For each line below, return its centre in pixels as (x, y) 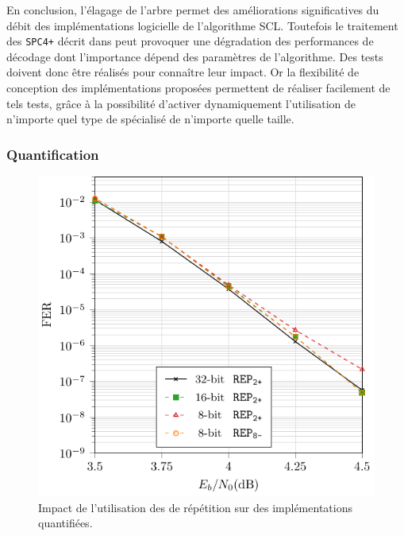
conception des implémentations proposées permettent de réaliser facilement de (198, 88)
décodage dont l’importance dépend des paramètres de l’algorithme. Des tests (195, 56)
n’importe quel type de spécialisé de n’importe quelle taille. (150, 119)
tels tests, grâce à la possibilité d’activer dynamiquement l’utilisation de (181, 103)
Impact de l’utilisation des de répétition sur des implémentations (195, 507)
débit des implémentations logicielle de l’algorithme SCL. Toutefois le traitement (202, 25)
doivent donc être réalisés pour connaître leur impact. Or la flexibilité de (183, 72)
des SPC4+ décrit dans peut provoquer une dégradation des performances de (190, 41)
